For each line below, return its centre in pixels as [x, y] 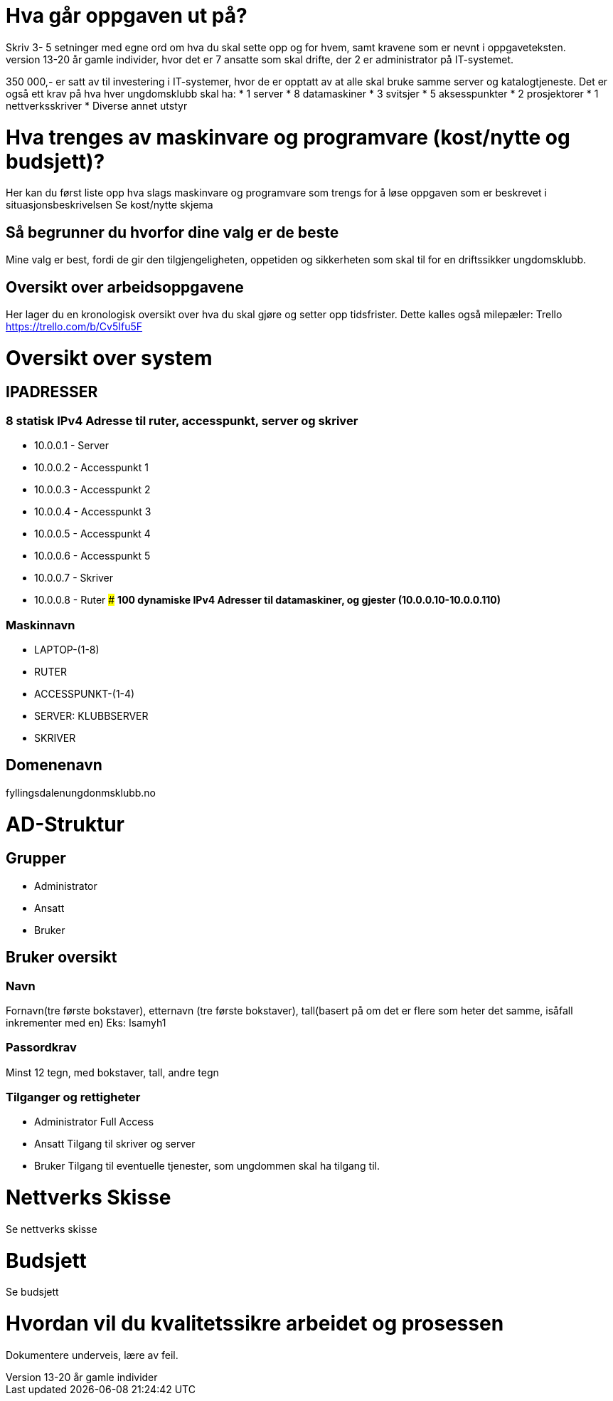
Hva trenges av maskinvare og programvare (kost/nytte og [288, 137]
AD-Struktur [65, 824]
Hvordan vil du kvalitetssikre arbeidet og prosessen [255, 1324]
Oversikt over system [109, 358]
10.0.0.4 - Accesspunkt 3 [93, 512]
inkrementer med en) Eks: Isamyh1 [86, 1022]
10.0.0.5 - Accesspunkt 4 [92, 534]
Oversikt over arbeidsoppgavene [125, 287]
